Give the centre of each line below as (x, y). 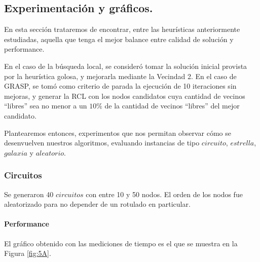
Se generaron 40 (29, 194)
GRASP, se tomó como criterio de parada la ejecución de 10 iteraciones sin (120, 86)
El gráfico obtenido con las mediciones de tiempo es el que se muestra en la (121, 243)
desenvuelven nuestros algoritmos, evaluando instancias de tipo (102, 143)
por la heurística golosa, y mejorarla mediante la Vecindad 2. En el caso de (120, 76)
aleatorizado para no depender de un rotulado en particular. (97, 204)
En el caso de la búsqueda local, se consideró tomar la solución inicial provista (126, 66)
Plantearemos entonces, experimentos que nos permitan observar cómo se (118, 133)
